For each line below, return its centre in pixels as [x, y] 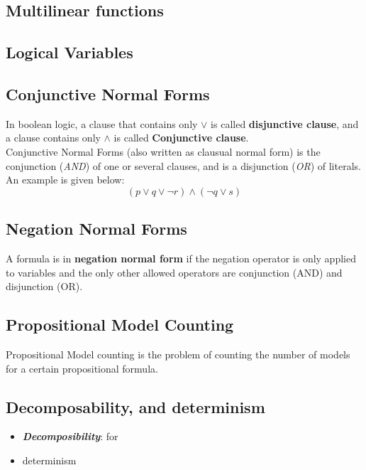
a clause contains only [53, 138]
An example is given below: [65, 180]
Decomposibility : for [70, 436]
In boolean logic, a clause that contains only [102, 123]
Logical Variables [70, 52]
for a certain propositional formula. [82, 368]
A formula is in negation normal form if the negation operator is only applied [181, 258]
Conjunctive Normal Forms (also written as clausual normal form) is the [163, 151]
